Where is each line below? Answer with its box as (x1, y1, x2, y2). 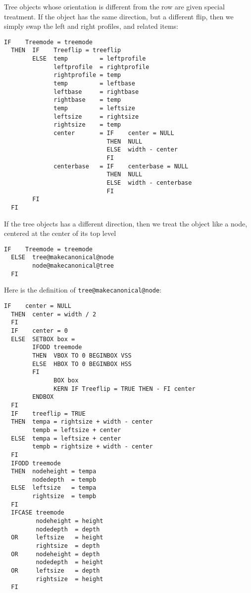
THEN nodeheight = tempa (11, 468, 97, 475)
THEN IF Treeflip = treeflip (11, 47, 121, 54)
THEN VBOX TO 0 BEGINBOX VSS (32, 352, 132, 359)
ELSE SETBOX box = (11, 335, 75, 343)
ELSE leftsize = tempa (11, 484, 97, 492)
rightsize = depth (36, 542, 100, 550)
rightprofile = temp (53, 72, 121, 79)
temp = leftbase (53, 80, 135, 87)
